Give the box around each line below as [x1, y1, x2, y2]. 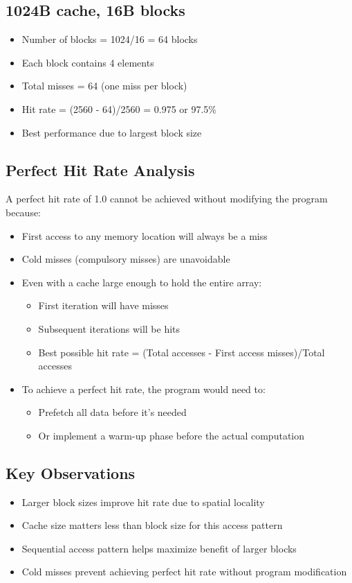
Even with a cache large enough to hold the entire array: [21, 275, 262, 289]
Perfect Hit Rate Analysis [6, 159, 195, 180]
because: [6, 205, 41, 219]
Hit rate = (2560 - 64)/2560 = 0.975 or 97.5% [21, 101, 217, 116]
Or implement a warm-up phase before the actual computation [38, 428, 305, 442]
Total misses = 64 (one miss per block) [21, 78, 187, 93]
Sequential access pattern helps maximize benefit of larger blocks [21, 541, 297, 555]
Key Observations [6, 462, 136, 483]
